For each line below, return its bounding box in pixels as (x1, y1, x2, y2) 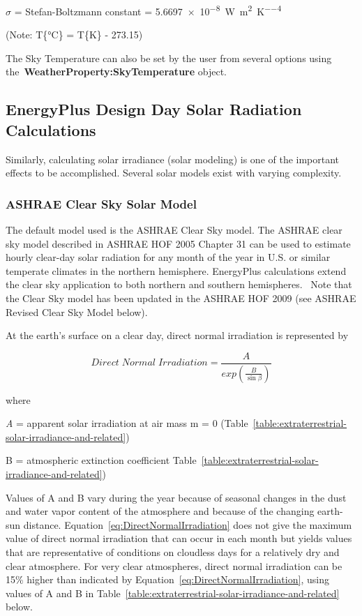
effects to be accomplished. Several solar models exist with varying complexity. (6, 165, 342, 180)
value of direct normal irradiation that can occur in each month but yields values (6, 531, 352, 546)
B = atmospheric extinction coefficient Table (6, 453, 197, 467)
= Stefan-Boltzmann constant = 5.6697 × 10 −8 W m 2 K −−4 (14, 2, 282, 18)
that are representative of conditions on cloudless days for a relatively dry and (6, 545, 340, 559)
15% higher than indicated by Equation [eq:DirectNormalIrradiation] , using (6, 572, 329, 587)
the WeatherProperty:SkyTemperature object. (6, 64, 227, 79)
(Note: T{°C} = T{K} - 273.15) (6, 27, 143, 42)
